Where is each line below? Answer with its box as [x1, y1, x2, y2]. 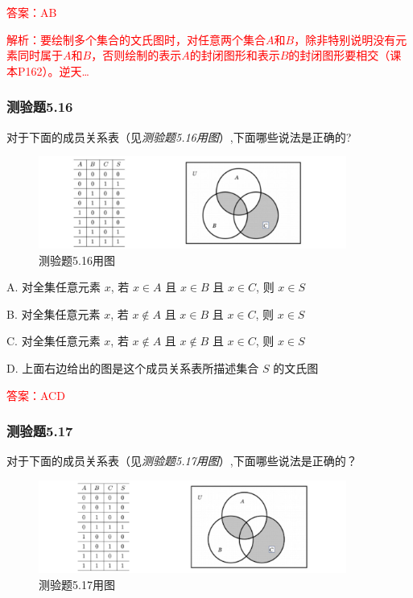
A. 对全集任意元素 [6, 278, 101, 295]
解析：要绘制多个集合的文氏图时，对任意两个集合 [6, 31, 266, 47]
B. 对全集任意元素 [6, 305, 101, 322]
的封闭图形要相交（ [288, 47, 390, 64]
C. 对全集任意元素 [6, 332, 101, 349]
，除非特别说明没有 [294, 31, 396, 47]
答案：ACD [6, 386, 65, 403]
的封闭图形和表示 [189, 47, 280, 64]
